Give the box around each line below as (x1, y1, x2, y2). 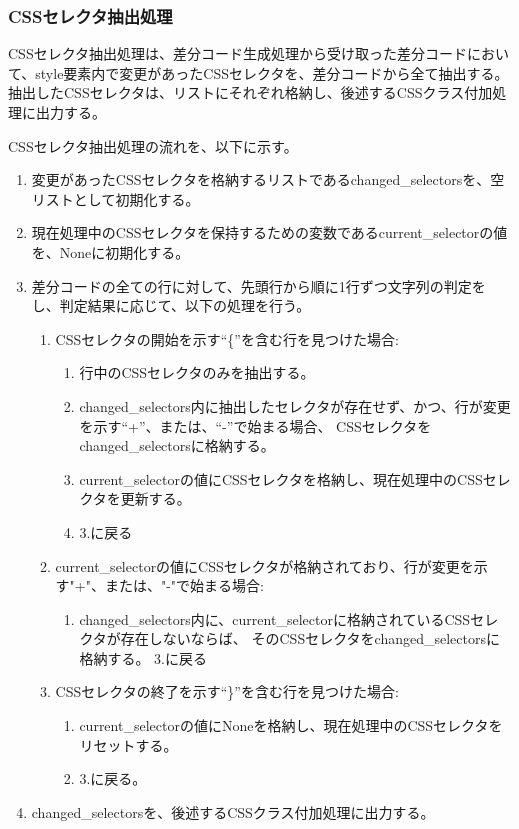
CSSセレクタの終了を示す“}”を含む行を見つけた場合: (55, 681, 399, 702)
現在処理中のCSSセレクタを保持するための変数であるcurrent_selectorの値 (31, 222, 508, 243)
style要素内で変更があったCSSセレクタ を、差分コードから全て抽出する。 (35, 62, 509, 83)
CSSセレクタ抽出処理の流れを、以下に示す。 (8, 135, 298, 156)
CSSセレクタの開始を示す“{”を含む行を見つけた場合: (55, 328, 399, 349)
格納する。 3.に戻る (79, 647, 207, 668)
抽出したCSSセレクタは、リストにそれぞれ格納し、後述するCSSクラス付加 (8, 82, 493, 103)
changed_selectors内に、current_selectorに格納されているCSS (79, 608, 471, 629)
